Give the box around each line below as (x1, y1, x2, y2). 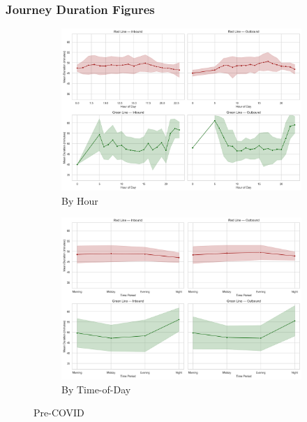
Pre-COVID (33, 405, 84, 420)
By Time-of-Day (61, 381, 131, 396)
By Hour (61, 193, 98, 208)
